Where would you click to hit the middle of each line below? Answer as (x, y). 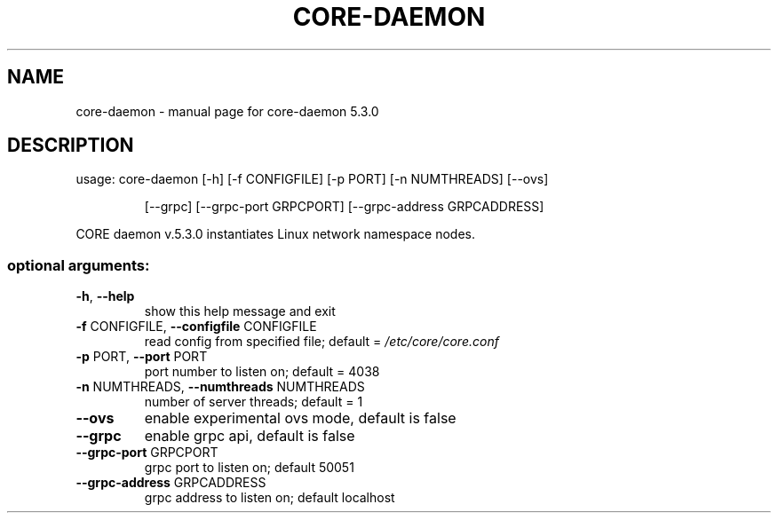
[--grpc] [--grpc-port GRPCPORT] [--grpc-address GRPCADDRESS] (344, 207)
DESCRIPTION (71, 146)
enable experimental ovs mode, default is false (300, 418)
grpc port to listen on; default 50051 (249, 468)
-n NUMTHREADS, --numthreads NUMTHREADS (220, 387)
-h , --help (105, 296)
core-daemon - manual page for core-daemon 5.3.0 (227, 111)
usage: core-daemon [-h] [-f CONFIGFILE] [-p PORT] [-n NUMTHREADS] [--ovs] (312, 179)
